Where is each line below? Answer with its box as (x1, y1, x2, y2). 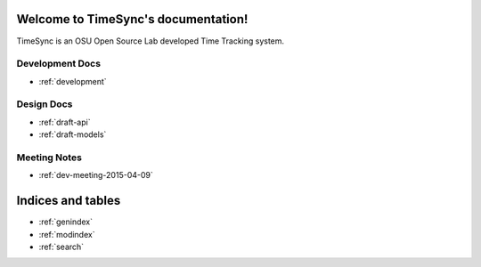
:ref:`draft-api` (38, 117, 91, 127)
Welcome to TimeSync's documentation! (16, 12, 249, 27)
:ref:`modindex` (38, 229, 95, 239)
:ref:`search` (38, 241, 85, 253)
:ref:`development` (38, 76, 107, 86)
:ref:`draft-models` (38, 129, 107, 140)
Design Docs (16, 98, 73, 110)
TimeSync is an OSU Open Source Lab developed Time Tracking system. (16, 36, 285, 46)
